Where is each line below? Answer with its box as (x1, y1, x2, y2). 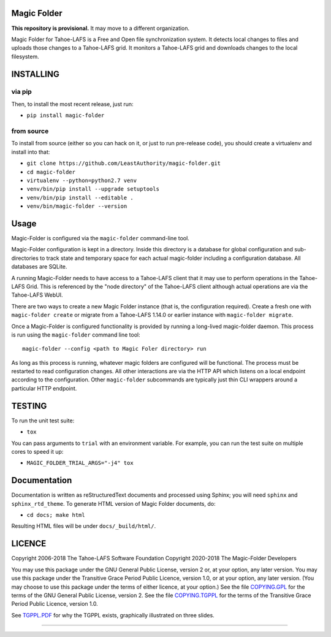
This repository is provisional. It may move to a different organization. (11, 25, 190, 32)
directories (11, 254, 39, 262)
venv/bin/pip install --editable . (26, 194, 134, 201)
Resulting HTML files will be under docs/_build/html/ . (11, 522, 156, 530)
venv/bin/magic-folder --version (26, 203, 127, 210)
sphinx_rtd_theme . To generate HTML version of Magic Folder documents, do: (11, 500, 216, 507)
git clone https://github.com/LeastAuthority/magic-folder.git (26, 160, 221, 167)
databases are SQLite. (11, 263, 67, 270)
